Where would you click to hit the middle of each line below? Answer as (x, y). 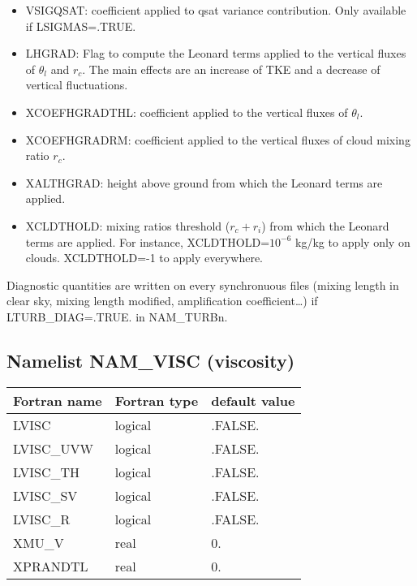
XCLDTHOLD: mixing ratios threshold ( (128, 225)
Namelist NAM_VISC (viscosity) (151, 360)
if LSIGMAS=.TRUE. (81, 26)
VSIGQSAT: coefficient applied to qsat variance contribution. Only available (216, 10)
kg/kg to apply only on (353, 241)
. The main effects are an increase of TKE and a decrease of (231, 69)
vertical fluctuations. (77, 85)
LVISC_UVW (53, 448)
